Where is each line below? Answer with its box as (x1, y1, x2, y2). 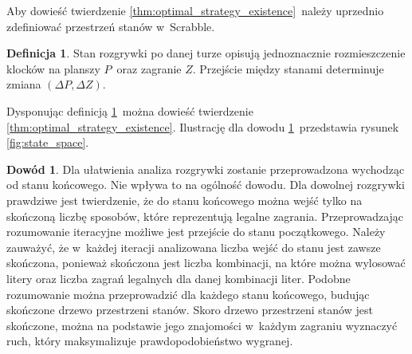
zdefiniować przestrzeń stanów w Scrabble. (6, 18, 215, 34)
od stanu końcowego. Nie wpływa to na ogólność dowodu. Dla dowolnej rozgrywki (6, 176, 405, 193)
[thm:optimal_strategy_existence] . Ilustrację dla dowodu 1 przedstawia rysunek (6, 118, 399, 135)
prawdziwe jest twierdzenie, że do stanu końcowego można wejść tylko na (6, 191, 363, 208)
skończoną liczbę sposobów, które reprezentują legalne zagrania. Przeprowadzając (6, 207, 404, 224)
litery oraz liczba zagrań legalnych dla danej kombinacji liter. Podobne (6, 269, 351, 286)
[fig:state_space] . (6, 134, 89, 151)
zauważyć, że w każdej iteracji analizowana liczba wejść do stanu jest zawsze (6, 238, 381, 255)
